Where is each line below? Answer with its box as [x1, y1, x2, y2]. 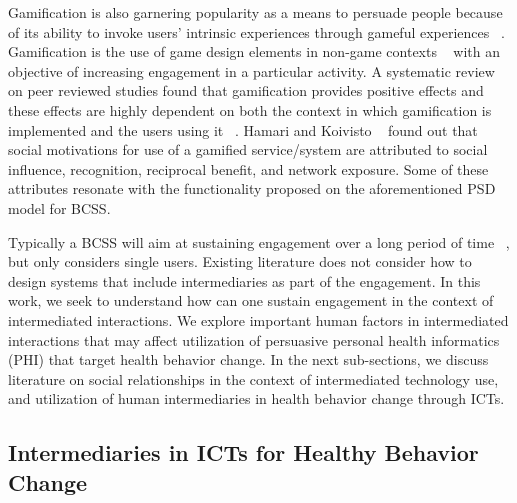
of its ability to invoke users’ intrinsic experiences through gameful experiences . [8, 21, 505, 42]
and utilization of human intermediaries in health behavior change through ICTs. [8, 388, 505, 409]
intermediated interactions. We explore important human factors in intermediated [8, 309, 509, 330]
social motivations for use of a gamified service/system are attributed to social [8, 139, 488, 160]
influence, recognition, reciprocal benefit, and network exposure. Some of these [8, 158, 489, 179]
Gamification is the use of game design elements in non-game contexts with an [8, 41, 500, 62]
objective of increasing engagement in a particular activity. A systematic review [8, 60, 495, 81]
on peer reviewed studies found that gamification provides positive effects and [8, 80, 484, 101]
